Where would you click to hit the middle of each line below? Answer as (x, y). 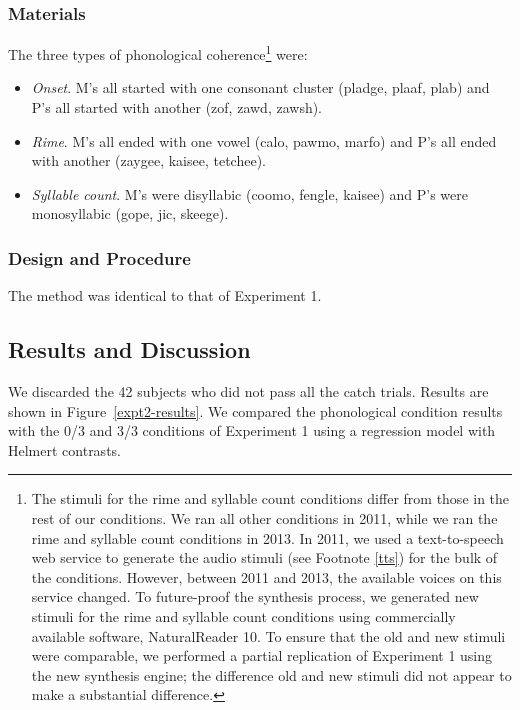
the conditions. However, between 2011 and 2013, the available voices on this (266, 576)
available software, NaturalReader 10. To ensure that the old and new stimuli (268, 635)
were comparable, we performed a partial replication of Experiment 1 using (262, 655)
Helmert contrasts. (64, 449)
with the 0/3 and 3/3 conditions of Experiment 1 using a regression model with (252, 430)
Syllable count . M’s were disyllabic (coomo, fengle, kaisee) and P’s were (249, 193)
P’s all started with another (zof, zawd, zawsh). (177, 107)
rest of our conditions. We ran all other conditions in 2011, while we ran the (264, 518)
